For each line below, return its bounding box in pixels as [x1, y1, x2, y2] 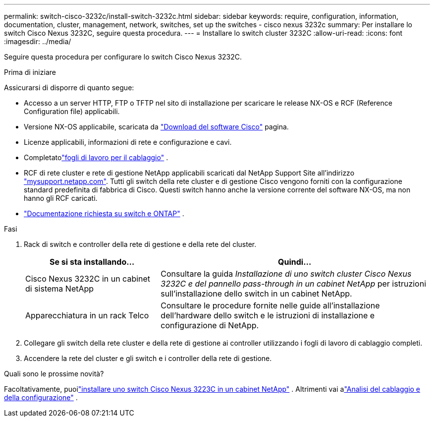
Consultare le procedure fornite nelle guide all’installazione [161, 301, 380, 310]
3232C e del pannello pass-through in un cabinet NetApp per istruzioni [161, 279, 427, 289]
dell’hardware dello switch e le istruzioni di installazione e [161, 310, 375, 320]
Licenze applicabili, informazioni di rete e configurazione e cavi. [24, 138, 232, 146]
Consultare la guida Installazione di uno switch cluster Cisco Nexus [161, 269, 412, 279]
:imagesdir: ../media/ [4, 37, 71, 46]
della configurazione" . [4, 393, 78, 402]
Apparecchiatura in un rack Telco [25, 310, 149, 320]
